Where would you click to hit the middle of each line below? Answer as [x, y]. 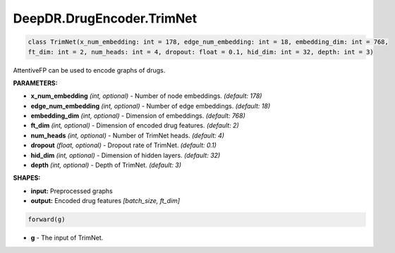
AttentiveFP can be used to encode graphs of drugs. [89, 70]
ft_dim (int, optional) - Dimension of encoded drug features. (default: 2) [135, 125]
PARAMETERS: [35, 83]
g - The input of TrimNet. [67, 238]
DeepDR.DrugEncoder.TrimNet [105, 18]
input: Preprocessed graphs [72, 191]
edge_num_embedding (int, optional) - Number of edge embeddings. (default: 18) [151, 106]
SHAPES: [27, 178]
